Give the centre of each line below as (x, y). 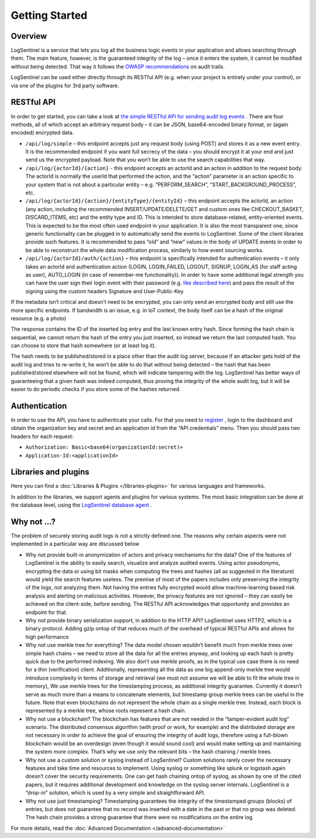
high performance (47, 637)
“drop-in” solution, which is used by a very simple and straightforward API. (115, 793)
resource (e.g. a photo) (39, 318)
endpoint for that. (46, 612)
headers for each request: (42, 436)
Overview (29, 36)
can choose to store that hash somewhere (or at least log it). (83, 345)
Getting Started (49, 15)
